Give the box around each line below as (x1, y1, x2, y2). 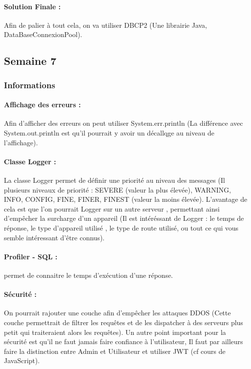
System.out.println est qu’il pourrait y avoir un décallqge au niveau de (4, 128, 214, 137)
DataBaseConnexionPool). (4, 29, 82, 39)
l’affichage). (4, 137, 38, 147)
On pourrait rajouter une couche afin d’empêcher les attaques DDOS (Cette (4, 308, 231, 318)
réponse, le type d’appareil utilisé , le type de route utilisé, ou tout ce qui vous (4, 222, 239, 233)
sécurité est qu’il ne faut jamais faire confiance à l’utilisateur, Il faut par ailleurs (4, 336, 243, 347)
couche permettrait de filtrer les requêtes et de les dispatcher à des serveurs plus (4, 317, 243, 327)
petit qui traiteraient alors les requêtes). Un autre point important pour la (4, 327, 226, 337)
